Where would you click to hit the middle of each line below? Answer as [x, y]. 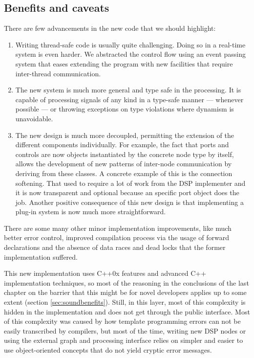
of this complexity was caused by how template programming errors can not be [122, 321]
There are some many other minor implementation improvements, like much [118, 228]
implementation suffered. [41, 257]
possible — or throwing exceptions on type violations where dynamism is [125, 109]
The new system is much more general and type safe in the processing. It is [128, 90]
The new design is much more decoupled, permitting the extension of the [125, 135]
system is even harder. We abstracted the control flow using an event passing [131, 54]
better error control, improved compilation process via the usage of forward [117, 237]
